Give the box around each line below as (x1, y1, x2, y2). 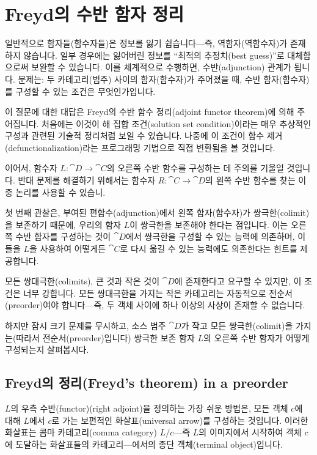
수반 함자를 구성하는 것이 (15, 230, 111, 243)
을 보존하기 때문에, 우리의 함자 (5, 218, 121, 231)
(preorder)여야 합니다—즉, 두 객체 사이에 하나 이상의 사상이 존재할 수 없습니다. (5, 298, 305, 311)
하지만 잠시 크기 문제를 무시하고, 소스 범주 (5, 319, 166, 331)
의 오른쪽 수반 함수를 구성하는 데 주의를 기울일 (106, 161, 284, 174)
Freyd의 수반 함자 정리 (5, 1, 184, 26)
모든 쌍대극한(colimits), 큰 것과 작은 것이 (5, 275, 160, 287)
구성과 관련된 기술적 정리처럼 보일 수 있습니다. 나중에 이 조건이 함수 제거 (5, 129, 283, 142)
